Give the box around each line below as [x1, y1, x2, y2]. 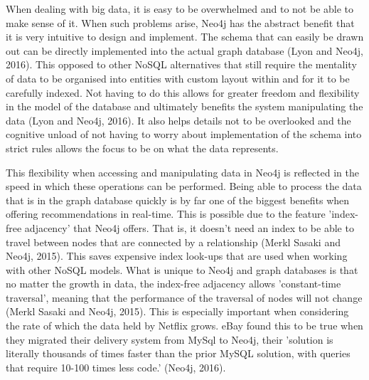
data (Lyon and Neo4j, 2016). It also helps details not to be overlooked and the [6, 112, 351, 127]
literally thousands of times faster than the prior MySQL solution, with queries [6, 346, 351, 361]
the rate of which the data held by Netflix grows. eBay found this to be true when [6, 318, 363, 333]
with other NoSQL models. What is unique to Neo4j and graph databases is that [6, 262, 358, 277]
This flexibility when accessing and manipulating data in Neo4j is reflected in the [6, 164, 359, 179]
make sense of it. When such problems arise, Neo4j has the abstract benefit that [6, 15, 355, 30]
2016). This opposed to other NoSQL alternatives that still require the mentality [6, 57, 357, 72]
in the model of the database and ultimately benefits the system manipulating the [6, 99, 363, 114]
